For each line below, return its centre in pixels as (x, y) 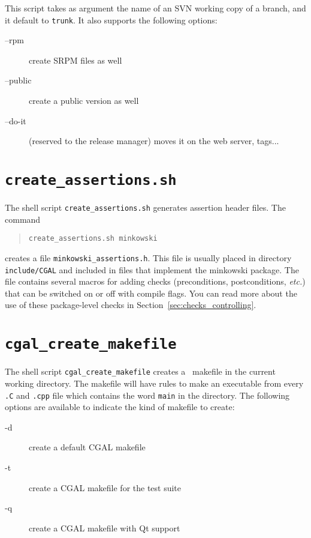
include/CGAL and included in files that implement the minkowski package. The (152, 269)
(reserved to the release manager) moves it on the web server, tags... (154, 141)
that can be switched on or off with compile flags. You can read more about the (151, 293)
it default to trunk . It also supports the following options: (111, 20)
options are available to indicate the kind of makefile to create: (120, 407)
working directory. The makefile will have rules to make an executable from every (154, 383)
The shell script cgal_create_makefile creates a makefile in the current (140, 371)
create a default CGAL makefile (87, 447)
